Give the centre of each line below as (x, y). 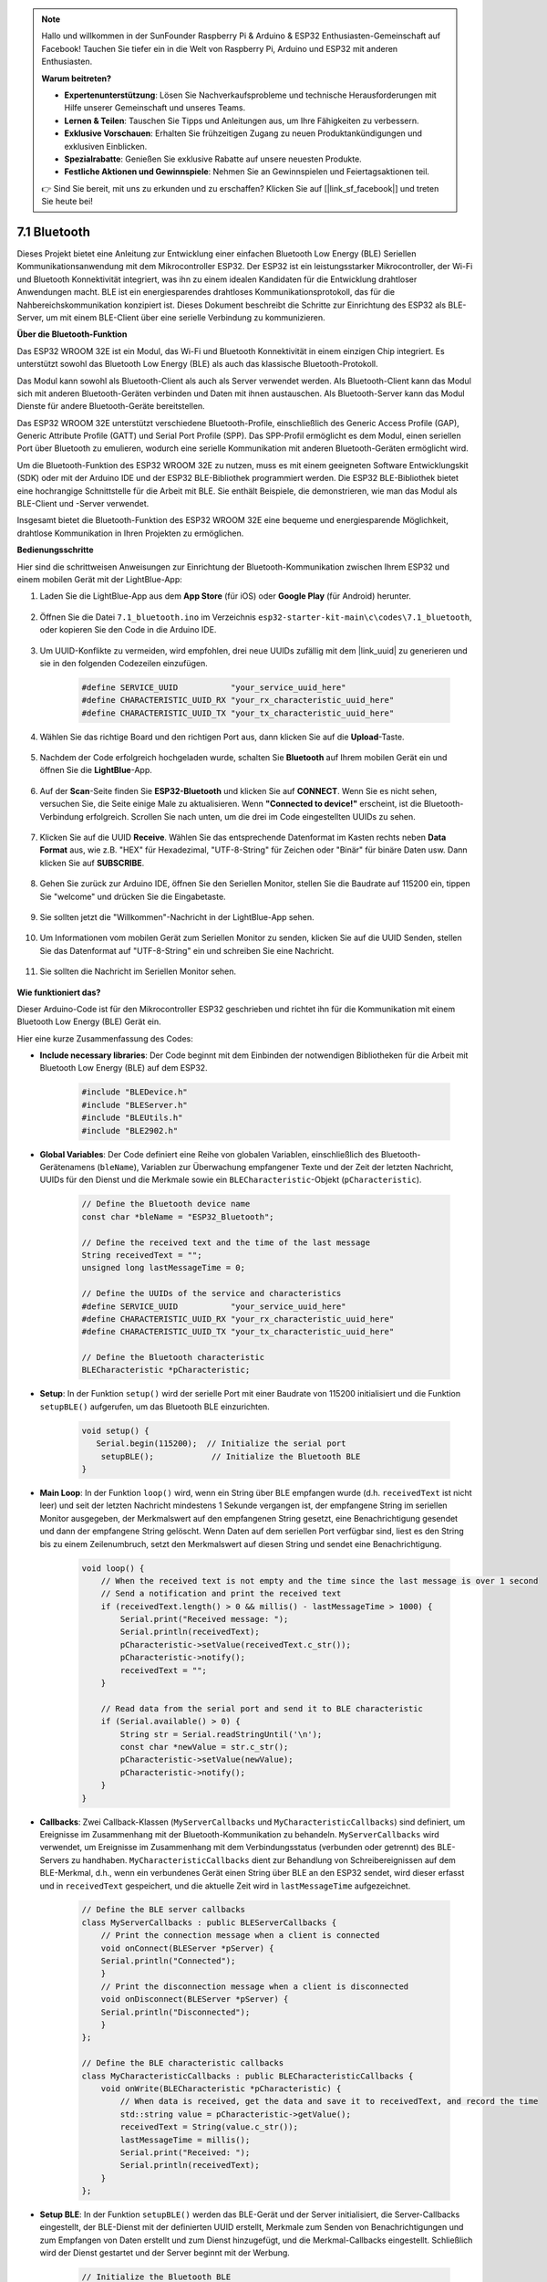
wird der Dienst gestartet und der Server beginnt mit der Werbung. (165, 2253)
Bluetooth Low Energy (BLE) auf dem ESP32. (124, 1068)
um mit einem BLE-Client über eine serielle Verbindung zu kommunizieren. (186, 317)
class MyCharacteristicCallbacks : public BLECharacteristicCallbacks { (248, 2076)
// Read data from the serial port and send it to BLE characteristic (262, 1708)
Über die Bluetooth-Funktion (72, 334)
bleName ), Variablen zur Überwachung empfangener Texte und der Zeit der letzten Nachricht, (277, 1167)
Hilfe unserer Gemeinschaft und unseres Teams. (155, 108)
